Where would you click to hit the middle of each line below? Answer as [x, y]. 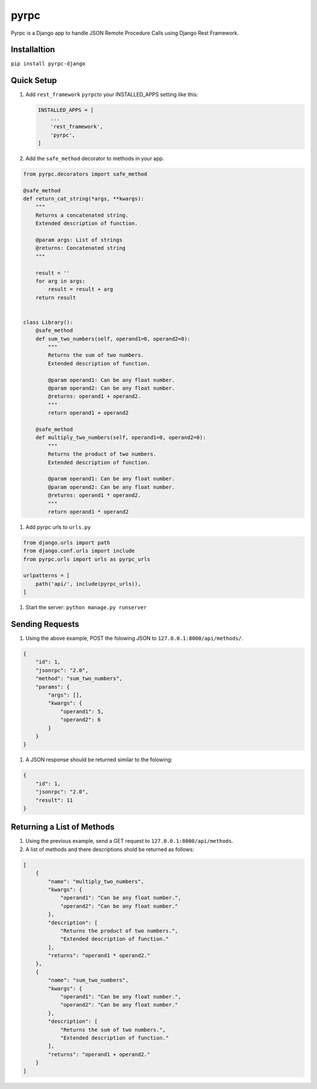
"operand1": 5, [82, 711]
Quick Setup [34, 80]
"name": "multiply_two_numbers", [96, 881]
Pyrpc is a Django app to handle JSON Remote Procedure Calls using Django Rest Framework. [125, 33]
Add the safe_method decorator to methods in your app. [95, 158]
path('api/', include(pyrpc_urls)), [88, 584]
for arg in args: [60, 281]
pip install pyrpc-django [48, 64]
